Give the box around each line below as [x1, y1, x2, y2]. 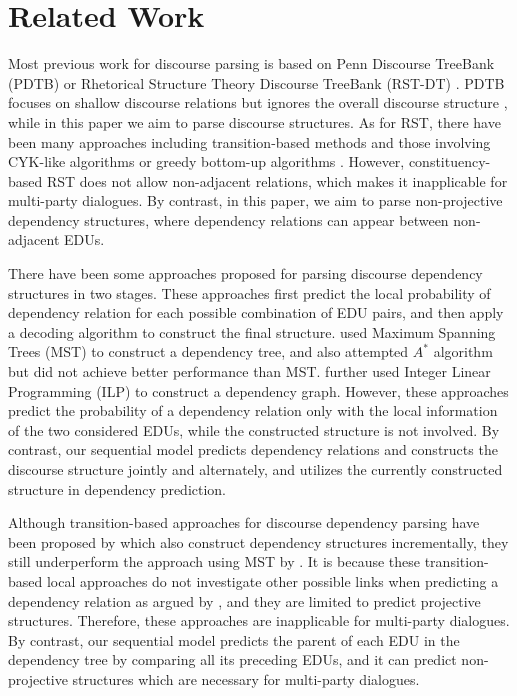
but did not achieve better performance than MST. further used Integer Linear [8, 361, 491, 382]
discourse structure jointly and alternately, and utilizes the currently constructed [8, 459, 503, 479]
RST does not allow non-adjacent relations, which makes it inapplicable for [46, 170, 508, 191]
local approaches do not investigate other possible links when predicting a [46, 570, 499, 591]
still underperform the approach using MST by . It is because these [8, 551, 420, 572]
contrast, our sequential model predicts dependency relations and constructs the [8, 439, 498, 460]
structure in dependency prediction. [8, 478, 227, 499]
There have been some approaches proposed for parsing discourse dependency [8, 263, 483, 284]
